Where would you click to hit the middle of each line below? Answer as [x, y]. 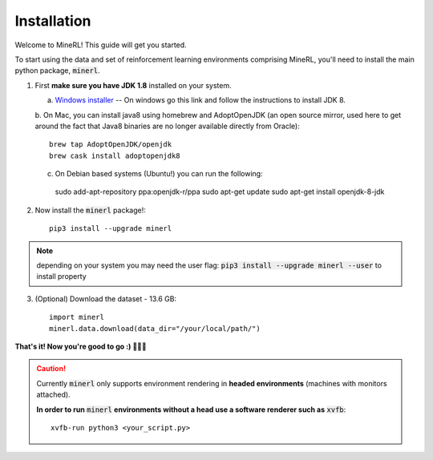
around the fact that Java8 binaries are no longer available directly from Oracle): [168, 126]
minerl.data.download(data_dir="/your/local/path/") [155, 328]
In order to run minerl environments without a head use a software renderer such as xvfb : [191, 410]
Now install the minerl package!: [90, 210]
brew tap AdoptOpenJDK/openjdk [111, 145]
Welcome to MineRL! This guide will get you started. [101, 45]
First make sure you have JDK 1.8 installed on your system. [133, 85]
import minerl [77, 317]
